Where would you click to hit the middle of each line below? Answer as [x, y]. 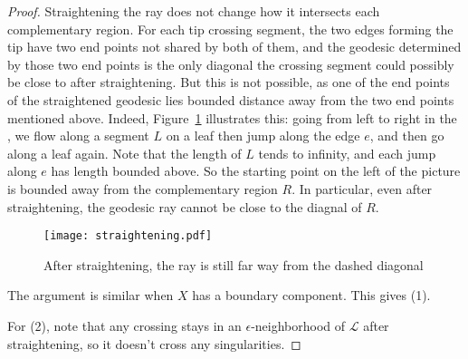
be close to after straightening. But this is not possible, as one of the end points [229, 82]
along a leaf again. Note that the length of [124, 153]
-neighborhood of [298, 325]
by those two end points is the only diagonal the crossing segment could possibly [231, 64]
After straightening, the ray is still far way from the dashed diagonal [234, 264]
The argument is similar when [91, 295]
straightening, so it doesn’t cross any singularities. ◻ [154, 343]
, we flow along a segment [78, 136]
